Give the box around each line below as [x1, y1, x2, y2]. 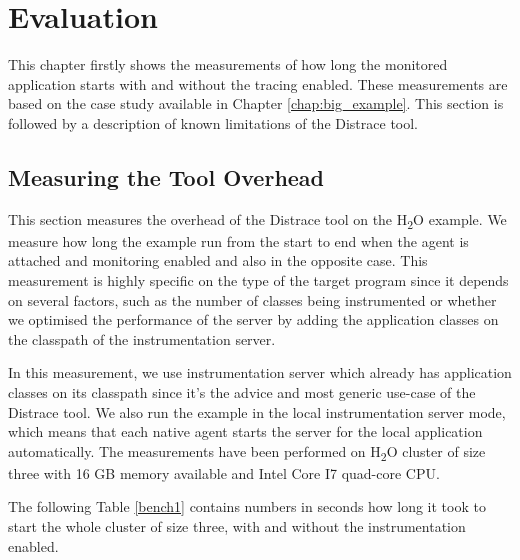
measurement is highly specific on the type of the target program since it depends [8, 270, 509, 291]
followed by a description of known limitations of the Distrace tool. [8, 112, 419, 133]
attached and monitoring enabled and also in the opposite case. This [8, 250, 428, 271]
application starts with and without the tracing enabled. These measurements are [8, 73, 508, 94]
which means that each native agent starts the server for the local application [8, 421, 483, 442]
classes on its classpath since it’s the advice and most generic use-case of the [8, 381, 476, 402]
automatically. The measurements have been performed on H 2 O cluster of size [8, 440, 486, 464]
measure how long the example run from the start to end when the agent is [8, 230, 469, 251]
